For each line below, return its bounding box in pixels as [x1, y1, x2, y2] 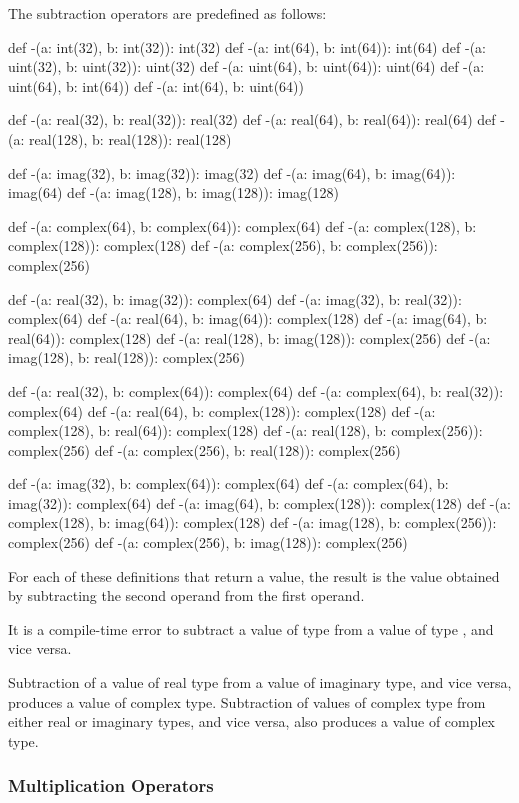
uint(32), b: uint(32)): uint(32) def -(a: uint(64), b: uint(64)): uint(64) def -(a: [8, 56, 485, 77]
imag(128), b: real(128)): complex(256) [8, 347, 245, 368]
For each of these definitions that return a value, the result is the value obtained [8, 565, 500, 586]
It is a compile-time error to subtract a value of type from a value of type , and [8, 618, 494, 639]
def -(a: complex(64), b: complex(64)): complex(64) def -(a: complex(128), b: [8, 215, 477, 236]
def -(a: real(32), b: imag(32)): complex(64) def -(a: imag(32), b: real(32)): [8, 288, 462, 309]
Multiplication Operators [8, 773, 214, 798]
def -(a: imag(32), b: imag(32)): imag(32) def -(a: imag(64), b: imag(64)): [8, 162, 456, 183]
